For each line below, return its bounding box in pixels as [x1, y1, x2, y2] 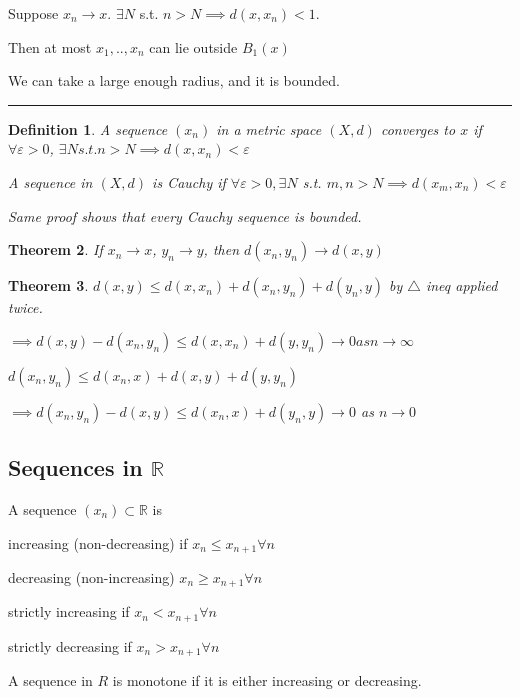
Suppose [8, 3, 59, 23]
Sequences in [8, 452, 143, 483]
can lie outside [149, 36, 238, 57]
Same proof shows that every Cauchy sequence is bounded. [8, 205, 362, 226]
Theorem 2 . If [8, 239, 103, 260]
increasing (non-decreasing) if [8, 532, 188, 553]
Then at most [8, 36, 92, 57]
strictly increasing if [8, 601, 130, 622]
